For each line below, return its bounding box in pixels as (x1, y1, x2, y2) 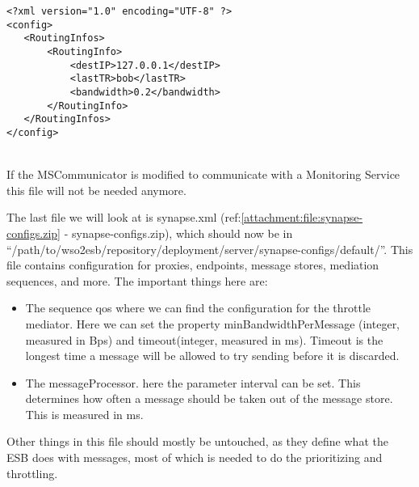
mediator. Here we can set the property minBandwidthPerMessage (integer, (25, 315, 400, 332)
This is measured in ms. (25, 405, 144, 422)
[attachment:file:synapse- (241, 209, 363, 226)
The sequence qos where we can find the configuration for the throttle (25, 299, 371, 316)
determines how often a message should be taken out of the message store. (25, 390, 393, 407)
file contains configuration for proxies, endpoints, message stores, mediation (6, 256, 379, 273)
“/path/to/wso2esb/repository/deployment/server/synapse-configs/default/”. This (6, 240, 413, 257)
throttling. (6, 464, 58, 481)
